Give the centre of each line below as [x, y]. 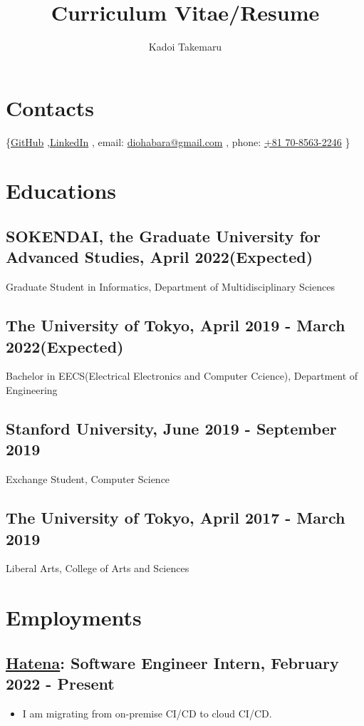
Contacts [50, 107]
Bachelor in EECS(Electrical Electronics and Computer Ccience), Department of [182, 376]
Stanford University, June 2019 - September [171, 428]
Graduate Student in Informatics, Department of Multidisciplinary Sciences [170, 287]
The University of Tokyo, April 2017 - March [176, 518]
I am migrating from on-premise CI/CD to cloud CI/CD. [147, 713]
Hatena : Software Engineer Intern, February [172, 662]
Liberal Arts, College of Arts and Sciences [98, 568]
